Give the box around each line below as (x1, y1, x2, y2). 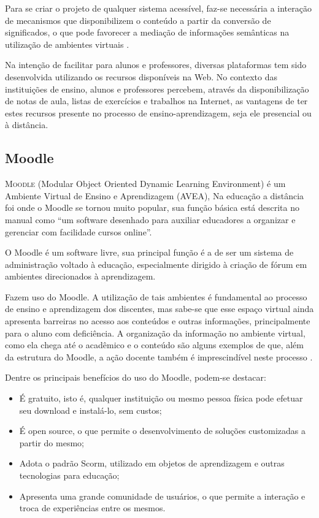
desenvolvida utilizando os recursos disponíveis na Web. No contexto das (5, 70, 277, 83)
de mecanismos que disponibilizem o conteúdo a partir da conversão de (5, 13, 271, 26)
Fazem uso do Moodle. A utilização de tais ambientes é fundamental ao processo (5, 290, 307, 303)
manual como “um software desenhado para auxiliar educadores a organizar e (5, 213, 296, 226)
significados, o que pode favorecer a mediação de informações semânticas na (5, 26, 290, 39)
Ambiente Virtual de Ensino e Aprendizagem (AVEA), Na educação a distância (5, 189, 304, 202)
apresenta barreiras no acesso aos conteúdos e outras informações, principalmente (5, 314, 310, 327)
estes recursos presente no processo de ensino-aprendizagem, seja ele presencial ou (5, 106, 312, 119)
